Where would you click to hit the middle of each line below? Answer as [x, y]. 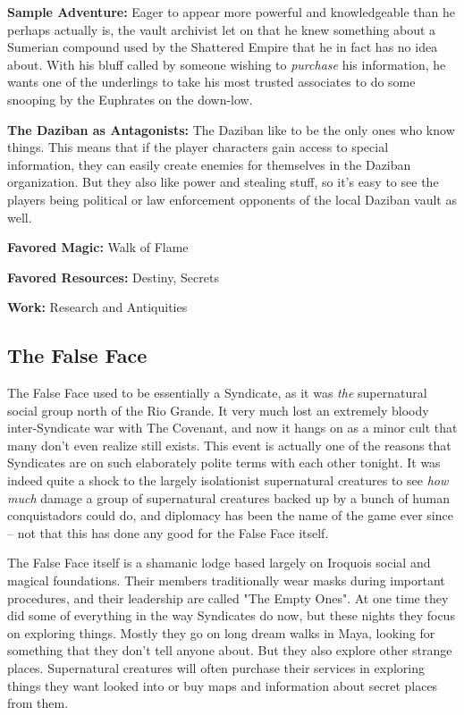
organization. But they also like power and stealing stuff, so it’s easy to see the [223, 182]
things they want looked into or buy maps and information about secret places [223, 685]
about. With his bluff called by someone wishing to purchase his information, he [227, 64]
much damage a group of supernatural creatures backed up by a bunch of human [228, 497]
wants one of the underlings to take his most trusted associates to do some [211, 82]
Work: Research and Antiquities [97, 307]
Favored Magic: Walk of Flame [98, 247]
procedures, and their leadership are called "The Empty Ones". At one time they [228, 597]
